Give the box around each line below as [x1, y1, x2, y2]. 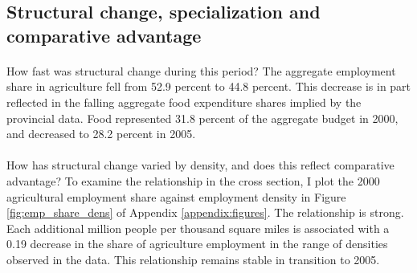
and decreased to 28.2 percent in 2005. [6, 125, 196, 142]
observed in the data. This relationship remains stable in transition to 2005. [6, 251, 380, 267]
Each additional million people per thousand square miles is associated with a [6, 219, 390, 236]
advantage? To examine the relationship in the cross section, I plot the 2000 [6, 172, 380, 189]
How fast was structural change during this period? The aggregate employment [6, 62, 396, 79]
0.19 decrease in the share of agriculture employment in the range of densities [6, 235, 388, 252]
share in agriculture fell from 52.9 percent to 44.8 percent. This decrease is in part [6, 78, 411, 95]
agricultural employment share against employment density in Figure [6, 188, 346, 205]
